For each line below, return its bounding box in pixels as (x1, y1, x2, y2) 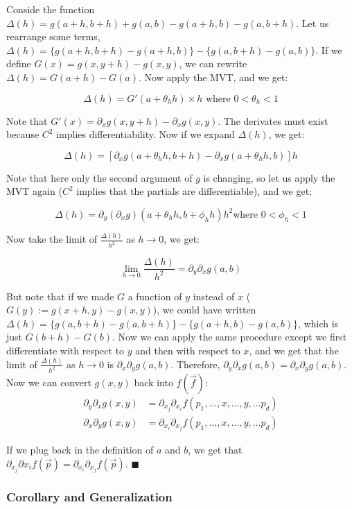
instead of (193, 288, 235, 303)
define (6, 56, 31, 71)
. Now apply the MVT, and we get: (138, 69, 288, 84)
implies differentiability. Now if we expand (56, 127, 235, 141)
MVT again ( (6, 184, 62, 198)
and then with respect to (135, 343, 240, 357)
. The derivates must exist (218, 113, 328, 128)
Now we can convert (6, 374, 91, 389)
